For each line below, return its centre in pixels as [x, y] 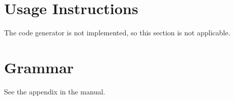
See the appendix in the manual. [55, 91]
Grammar [39, 67]
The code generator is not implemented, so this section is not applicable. [117, 33]
